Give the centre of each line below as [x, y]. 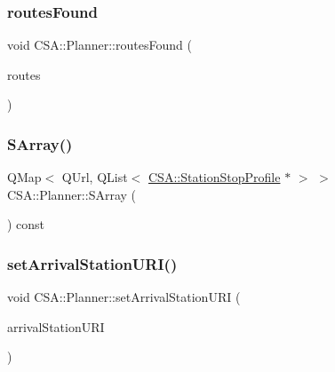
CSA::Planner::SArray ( [72, 194]
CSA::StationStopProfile [214, 177]
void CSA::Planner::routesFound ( [100, 45]
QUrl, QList [95, 177]
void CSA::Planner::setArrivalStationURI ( [124, 297]
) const [26, 224]
